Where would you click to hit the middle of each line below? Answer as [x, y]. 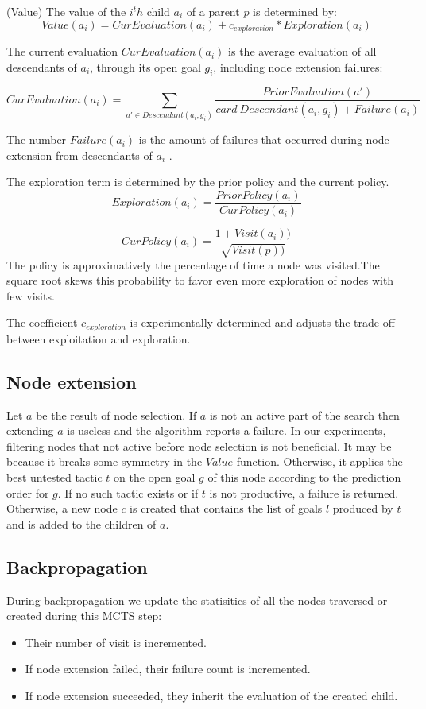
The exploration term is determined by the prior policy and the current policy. [198, 182]
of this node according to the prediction [304, 477]
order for [28, 492]
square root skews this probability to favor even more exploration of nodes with [200, 280]
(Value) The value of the [66, 11]
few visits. [31, 295]
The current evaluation [62, 51]
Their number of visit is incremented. [116, 642]
